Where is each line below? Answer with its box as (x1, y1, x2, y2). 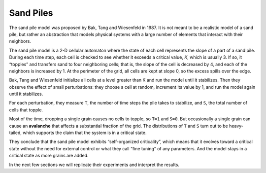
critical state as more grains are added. (9, 153, 89, 159)
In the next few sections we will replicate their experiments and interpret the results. (9, 162, 180, 168)
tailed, (9, 130, 22, 136)
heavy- (229, 123, 244, 129)
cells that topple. (9, 106, 43, 113)
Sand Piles (9, 7, 53, 18)
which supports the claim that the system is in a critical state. (22, 130, 147, 136)
